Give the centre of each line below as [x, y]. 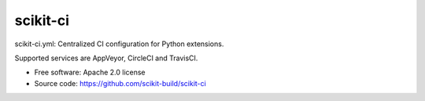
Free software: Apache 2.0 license [90, 72]
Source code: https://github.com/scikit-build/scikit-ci [120, 83]
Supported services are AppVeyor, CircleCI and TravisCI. [106, 58]
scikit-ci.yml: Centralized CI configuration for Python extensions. [119, 44]
